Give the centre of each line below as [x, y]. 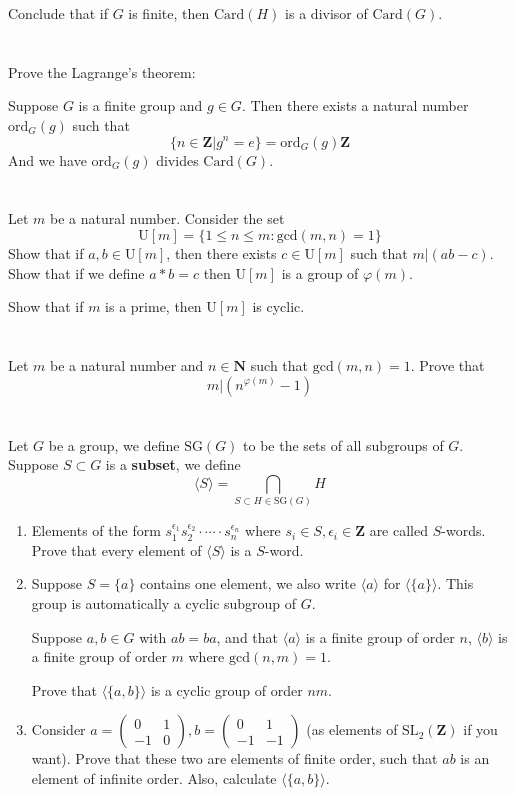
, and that [247, 636]
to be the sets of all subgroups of [343, 444]
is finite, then [169, 13]
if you [480, 729]
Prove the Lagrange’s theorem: [102, 71]
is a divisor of [326, 13]
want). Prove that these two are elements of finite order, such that [234, 758]
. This [455, 583]
